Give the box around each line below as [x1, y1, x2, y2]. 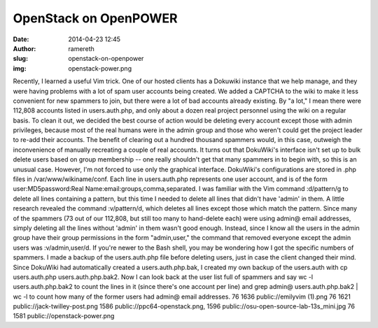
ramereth [68, 44, 94, 52]
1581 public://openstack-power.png [13, 312, 115, 320]
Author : [13, 44, 36, 52]
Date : [13, 35, 29, 43]
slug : [13, 55, 28, 63]
